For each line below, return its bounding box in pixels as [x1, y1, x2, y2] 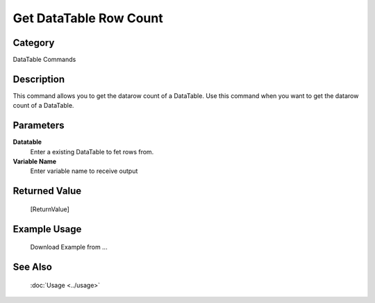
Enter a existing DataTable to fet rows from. [30, 147, 154, 156]
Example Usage [12, 223, 82, 235]
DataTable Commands [12, 56, 76, 64]
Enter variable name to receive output [30, 167, 138, 175]
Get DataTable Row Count [12, 10, 163, 26]
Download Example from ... [30, 243, 108, 252]
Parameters [12, 120, 65, 131]
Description [12, 73, 65, 85]
